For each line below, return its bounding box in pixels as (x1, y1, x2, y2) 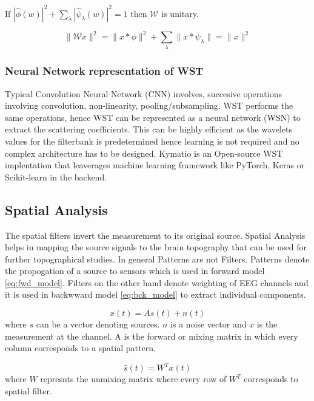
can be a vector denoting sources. (36, 318, 160, 331)
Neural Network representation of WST (5, 63, 204, 78)
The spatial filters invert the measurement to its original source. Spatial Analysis (5, 228, 306, 241)
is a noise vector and (170, 318, 247, 331)
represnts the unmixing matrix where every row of (40, 372, 227, 385)
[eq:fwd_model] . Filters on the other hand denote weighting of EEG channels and (5, 276, 309, 289)
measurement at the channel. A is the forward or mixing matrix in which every (5, 329, 298, 342)
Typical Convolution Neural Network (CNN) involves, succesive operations (5, 87, 282, 100)
